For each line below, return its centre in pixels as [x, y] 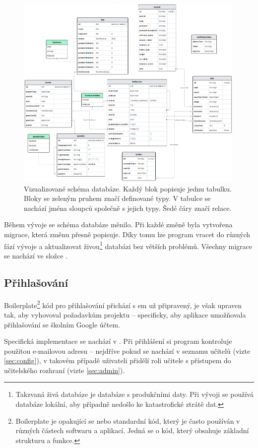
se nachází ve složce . [36, 255]
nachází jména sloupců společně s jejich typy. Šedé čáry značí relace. [128, 208]
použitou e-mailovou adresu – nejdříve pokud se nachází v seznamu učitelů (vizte [127, 351]
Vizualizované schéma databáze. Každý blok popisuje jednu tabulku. [128, 188]
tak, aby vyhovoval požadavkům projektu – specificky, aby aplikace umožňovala [125, 314]
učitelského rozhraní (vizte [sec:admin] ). [64, 370]
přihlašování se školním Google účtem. [62, 324]
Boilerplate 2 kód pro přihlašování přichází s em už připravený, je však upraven [123, 304]
